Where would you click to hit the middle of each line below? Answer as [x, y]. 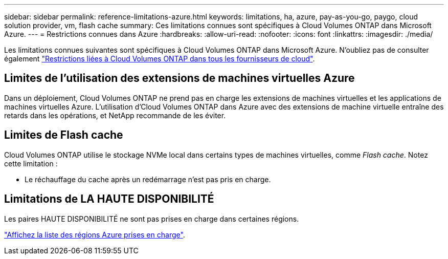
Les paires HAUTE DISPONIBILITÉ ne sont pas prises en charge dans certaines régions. [152, 219]
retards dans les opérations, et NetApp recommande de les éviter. [115, 115]
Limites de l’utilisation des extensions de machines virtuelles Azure [180, 78]
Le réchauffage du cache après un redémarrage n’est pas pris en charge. [148, 179]
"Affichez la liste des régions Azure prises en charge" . [95, 234]
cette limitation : [31, 163]
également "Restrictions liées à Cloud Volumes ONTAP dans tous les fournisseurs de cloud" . [160, 59]
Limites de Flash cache [64, 135]
